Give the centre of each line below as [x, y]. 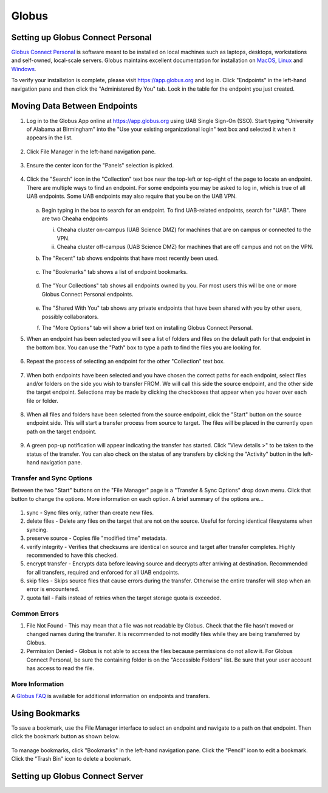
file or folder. [43, 400]
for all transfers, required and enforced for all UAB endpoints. [103, 572]
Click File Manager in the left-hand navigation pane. [91, 152]
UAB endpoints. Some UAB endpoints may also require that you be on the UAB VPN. [132, 196]
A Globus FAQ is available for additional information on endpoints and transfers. [111, 696]
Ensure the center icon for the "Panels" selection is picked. [100, 166]
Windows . [24, 69]
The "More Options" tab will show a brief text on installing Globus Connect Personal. [147, 327]
